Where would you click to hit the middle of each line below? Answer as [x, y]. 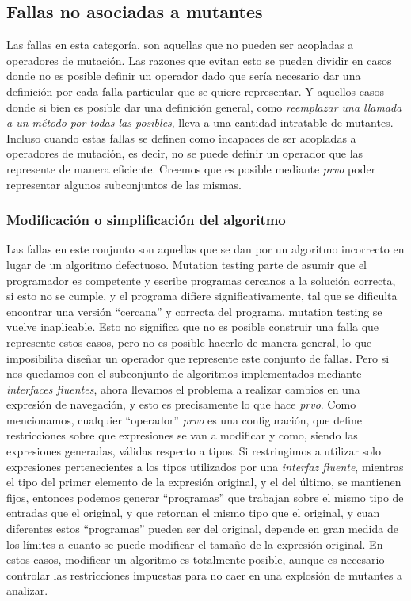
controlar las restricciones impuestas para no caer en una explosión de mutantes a [205, 574]
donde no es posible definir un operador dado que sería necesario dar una [184, 76]
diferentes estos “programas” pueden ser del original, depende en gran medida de [202, 529]
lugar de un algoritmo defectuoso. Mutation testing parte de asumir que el [187, 264]
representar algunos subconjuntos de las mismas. [124, 184]
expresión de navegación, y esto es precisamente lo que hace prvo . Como [181, 404]
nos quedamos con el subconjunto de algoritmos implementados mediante [184, 373]
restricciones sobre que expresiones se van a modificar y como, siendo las [182, 435]
